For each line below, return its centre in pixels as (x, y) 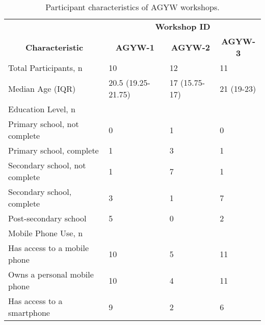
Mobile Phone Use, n (46, 233)
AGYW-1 (135, 47)
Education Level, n (42, 109)
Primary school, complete (54, 150)
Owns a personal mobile (51, 274)
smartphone (29, 312)
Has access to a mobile (48, 248)
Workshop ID (183, 26)
